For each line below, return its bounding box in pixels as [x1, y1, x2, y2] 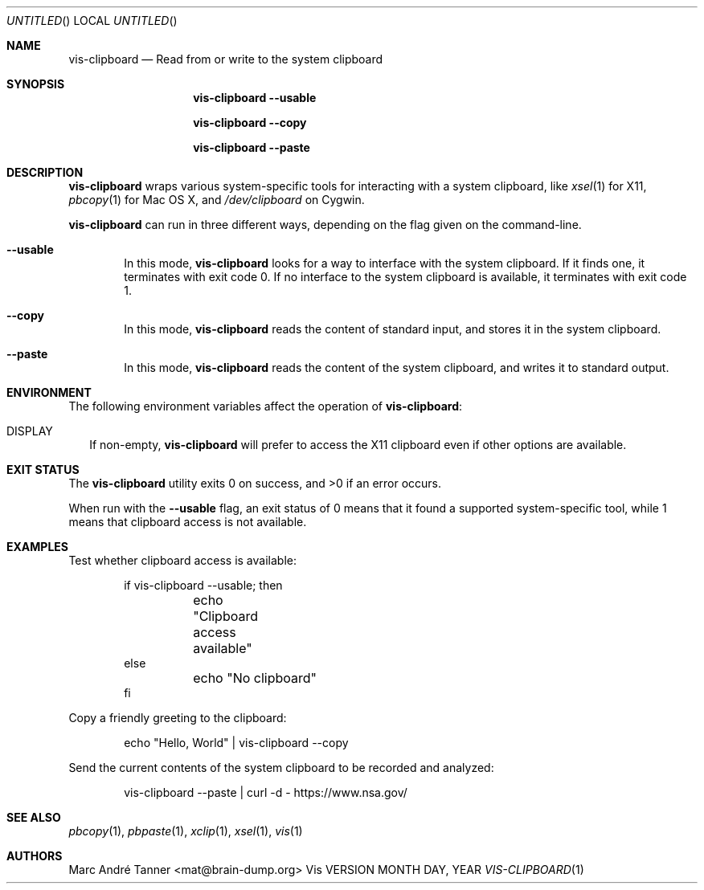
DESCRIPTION [6, 165, 84, 179]
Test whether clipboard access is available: [68, 553, 297, 567]
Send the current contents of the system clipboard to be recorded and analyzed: [68, 761, 494, 774]
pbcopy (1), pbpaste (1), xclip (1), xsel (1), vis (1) [68, 824, 303, 838]
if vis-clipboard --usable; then [124, 578, 283, 592]
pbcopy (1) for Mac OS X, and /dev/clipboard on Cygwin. [68, 193, 365, 206]
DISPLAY [6, 424, 53, 438]
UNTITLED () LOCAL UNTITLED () [6, 14, 178, 27]
